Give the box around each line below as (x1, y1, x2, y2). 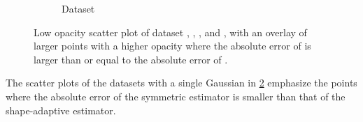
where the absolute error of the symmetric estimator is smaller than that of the (6, 89, 346, 103)
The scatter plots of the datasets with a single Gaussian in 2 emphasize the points (6, 75, 357, 90)
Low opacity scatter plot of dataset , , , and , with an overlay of (34, 24, 307, 39)
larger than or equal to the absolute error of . (34, 52, 228, 66)
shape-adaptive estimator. (6, 102, 116, 117)
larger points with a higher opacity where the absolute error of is (34, 38, 311, 53)
